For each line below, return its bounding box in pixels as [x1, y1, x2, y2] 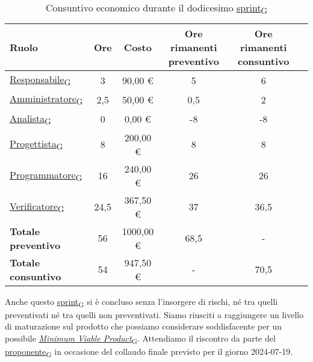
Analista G [10, 111, 51, 127]
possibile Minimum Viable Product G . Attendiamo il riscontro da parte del [5, 332, 276, 346]
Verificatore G [10, 198, 64, 215]
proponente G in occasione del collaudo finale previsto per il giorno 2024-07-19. [5, 345, 293, 359]
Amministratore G [10, 91, 83, 108]
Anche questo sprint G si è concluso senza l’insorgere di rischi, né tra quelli [5, 295, 278, 309]
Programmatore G [10, 167, 82, 183]
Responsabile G [10, 72, 71, 88]
